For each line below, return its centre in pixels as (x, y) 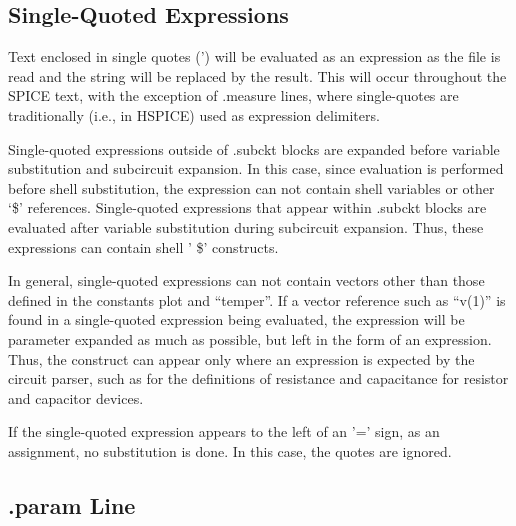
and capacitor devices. (76, 397)
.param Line (72, 504)
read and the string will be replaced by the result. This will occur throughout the (257, 75)
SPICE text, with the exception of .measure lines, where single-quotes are (233, 95)
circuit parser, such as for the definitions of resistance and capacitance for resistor (258, 378)
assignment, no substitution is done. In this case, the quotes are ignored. (230, 450)
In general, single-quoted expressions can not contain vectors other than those (246, 280)
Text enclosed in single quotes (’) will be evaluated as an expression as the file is (254, 56)
